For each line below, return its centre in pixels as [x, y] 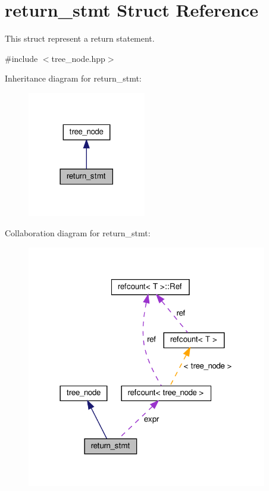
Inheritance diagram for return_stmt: [73, 78]
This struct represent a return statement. [80, 38]
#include [21, 58]
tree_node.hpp [78, 58]
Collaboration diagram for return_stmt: [78, 232]
